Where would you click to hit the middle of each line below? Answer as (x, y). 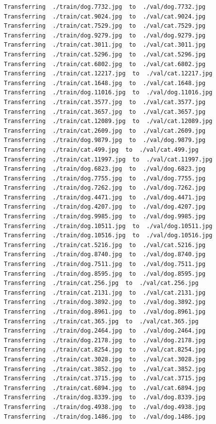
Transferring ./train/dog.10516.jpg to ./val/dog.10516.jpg (108, 236)
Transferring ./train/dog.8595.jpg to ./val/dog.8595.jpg (105, 274)
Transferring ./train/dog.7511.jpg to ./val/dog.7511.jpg (105, 264)
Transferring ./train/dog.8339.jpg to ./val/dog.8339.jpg (105, 397)
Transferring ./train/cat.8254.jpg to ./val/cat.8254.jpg (105, 350)
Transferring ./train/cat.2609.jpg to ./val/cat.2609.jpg (105, 131)
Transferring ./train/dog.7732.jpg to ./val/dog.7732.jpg (105, 7)
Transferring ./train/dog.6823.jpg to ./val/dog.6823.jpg (105, 169)
